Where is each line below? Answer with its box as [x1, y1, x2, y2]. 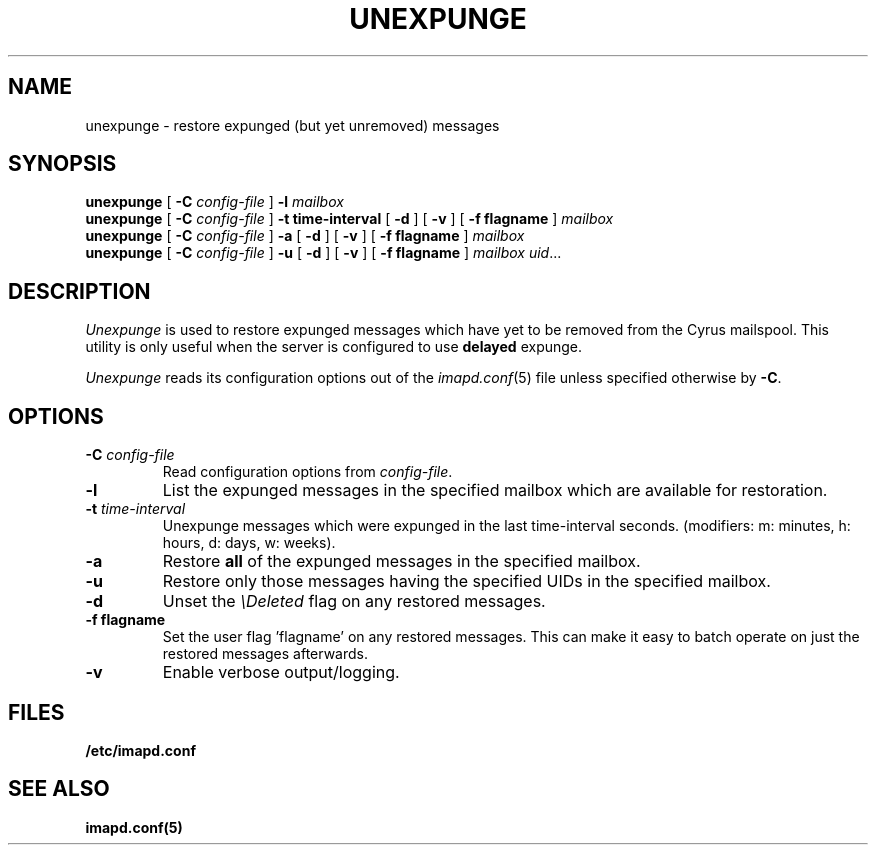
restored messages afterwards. [162, 645, 368, 663]
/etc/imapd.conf [85, 741, 196, 759]
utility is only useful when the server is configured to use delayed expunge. [85, 338, 583, 356]
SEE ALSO [8, 776, 110, 802]
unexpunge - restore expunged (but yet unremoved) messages [85, 116, 500, 134]
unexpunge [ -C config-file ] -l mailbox [85, 193, 344, 211]
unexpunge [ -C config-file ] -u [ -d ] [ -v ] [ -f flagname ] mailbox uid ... [85, 244, 562, 262]
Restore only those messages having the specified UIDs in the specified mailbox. [162, 571, 771, 592]
